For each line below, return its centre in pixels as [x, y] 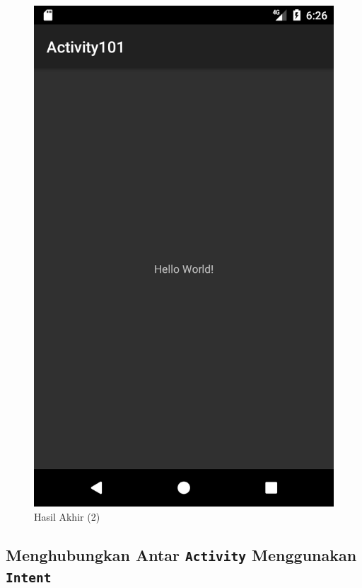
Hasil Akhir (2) [67, 516]
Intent [29, 577]
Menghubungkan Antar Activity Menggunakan [181, 554]
